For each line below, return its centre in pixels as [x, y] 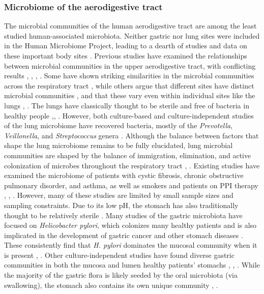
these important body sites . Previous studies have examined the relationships [126, 55]
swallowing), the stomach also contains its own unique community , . [111, 285]
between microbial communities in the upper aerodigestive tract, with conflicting [130, 65]
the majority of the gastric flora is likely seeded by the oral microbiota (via [121, 275]
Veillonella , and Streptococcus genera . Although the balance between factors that [131, 135]
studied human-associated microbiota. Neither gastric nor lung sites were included [132, 35]
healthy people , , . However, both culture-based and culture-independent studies [129, 115]
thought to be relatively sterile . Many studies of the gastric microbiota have [123, 215]
